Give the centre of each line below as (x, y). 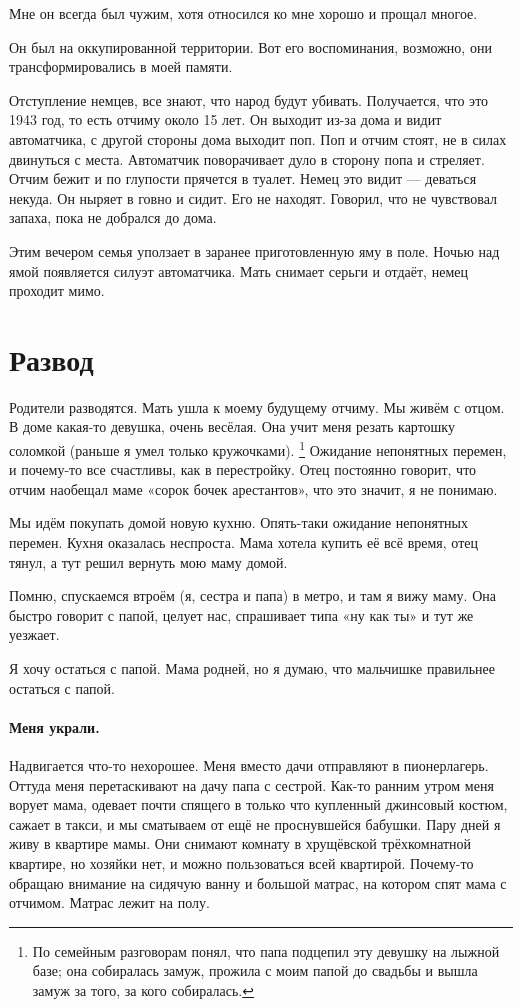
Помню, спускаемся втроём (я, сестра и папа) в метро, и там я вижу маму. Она (252, 595)
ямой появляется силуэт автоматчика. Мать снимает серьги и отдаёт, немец (238, 270)
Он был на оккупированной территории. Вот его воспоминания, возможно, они (250, 46)
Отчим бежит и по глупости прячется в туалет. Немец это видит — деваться (243, 178)
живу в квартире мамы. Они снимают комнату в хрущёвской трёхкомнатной (240, 843)
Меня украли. (54, 726)
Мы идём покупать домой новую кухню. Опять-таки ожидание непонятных (239, 522)
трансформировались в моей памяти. (121, 66)
